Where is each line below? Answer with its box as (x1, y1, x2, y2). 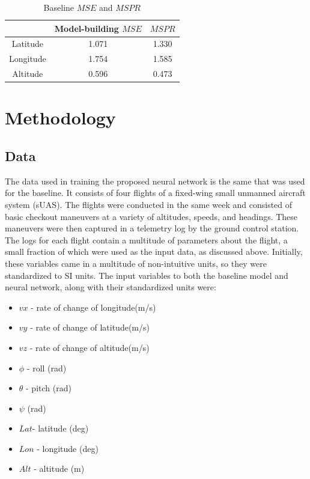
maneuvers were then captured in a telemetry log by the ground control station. (5, 222, 299, 234)
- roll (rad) (26, 361, 67, 374)
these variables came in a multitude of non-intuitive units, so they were (5, 257, 267, 269)
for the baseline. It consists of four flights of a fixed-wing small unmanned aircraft (5, 186, 306, 199)
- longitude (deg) (37, 442, 99, 454)
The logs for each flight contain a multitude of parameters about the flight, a (5, 233, 288, 246)
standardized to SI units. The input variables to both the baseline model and (5, 269, 288, 281)
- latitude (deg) (32, 422, 89, 435)
